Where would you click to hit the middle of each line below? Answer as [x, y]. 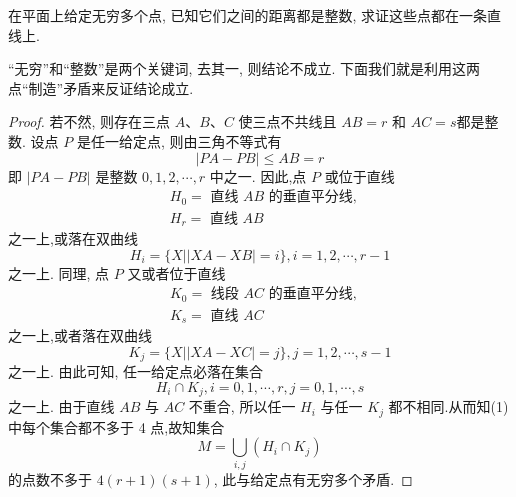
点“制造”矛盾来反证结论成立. [101, 87]
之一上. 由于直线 [61, 406]
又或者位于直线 [176, 272]
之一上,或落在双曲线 [73, 238]
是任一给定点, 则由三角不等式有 [179, 140]
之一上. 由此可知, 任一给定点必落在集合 [136, 371]
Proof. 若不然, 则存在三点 [89, 121]
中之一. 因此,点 [258, 175]
